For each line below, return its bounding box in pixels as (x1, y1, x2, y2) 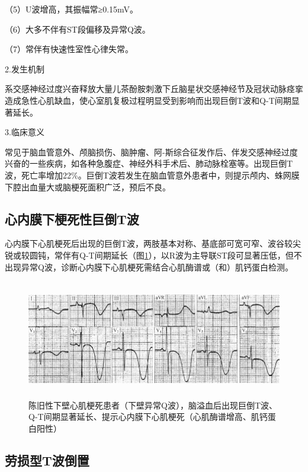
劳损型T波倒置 (5, 451, 89, 469)
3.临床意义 (5, 126, 44, 138)
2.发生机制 (5, 62, 44, 75)
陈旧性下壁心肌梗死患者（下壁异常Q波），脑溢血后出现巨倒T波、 (28, 398, 277, 411)
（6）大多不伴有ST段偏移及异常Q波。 (5, 23, 150, 35)
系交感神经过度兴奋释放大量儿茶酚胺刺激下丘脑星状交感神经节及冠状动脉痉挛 (5, 82, 303, 95)
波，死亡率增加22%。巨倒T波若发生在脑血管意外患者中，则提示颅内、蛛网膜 (5, 168, 300, 181)
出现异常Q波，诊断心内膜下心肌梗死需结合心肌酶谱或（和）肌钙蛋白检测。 (5, 260, 293, 273)
